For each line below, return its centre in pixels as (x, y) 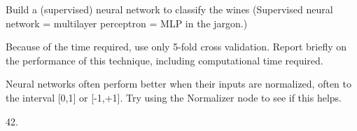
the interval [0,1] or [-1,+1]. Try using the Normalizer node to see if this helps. (174, 97)
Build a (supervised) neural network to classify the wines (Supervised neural (169, 9)
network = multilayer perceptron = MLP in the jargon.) (127, 23)
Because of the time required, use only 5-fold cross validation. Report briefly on (176, 47)
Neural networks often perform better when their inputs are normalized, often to (178, 84)
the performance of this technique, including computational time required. (164, 60)
